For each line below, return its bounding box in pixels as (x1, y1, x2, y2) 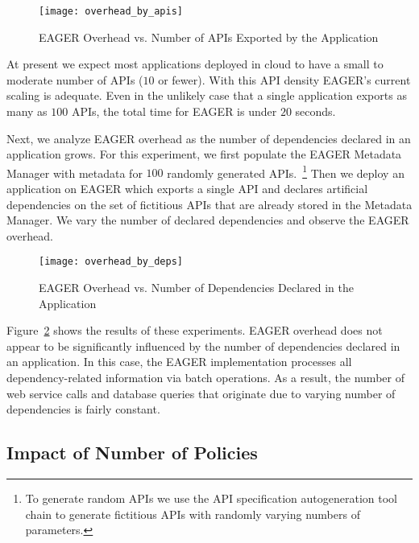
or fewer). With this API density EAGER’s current (158, 71, 411, 88)
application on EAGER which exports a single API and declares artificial (6, 180, 368, 197)
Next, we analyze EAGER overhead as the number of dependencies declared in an (6, 130, 411, 146)
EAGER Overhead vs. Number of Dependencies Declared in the (39, 279, 355, 296)
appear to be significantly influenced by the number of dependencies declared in (6, 337, 400, 354)
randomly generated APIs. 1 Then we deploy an (167, 162, 404, 181)
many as (6, 103, 48, 120)
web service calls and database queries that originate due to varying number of (6, 385, 396, 401)
